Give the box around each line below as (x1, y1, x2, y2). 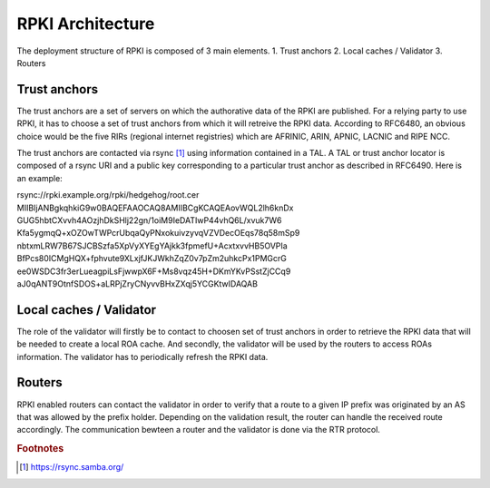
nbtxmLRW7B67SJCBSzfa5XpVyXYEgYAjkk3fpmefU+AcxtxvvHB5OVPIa (16, 240, 288, 251)
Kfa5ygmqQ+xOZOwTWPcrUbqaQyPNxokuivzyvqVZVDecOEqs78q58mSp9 (16, 228, 300, 239)
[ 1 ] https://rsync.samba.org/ (19, 462, 124, 473)
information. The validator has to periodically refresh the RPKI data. (16, 351, 269, 362)
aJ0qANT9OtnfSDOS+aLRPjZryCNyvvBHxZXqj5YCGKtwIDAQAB (16, 278, 259, 289)
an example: (16, 172, 63, 183)
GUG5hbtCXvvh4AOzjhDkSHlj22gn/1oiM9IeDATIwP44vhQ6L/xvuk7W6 (16, 214, 282, 226)
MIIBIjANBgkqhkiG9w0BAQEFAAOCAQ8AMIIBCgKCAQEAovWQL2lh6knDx (16, 202, 294, 213)
